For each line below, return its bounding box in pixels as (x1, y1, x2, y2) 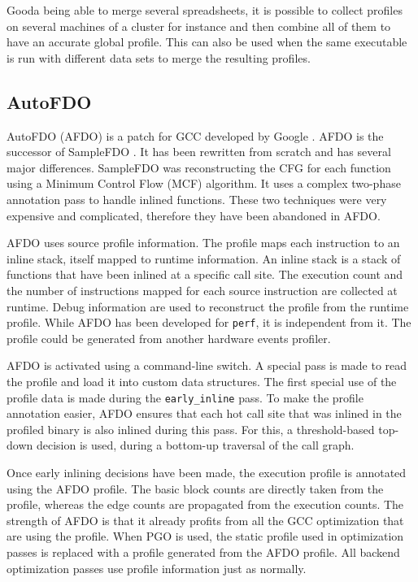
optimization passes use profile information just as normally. (7, 559, 307, 576)
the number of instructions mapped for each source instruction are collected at (7, 281, 398, 298)
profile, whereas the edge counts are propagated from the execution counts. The (7, 496, 404, 513)
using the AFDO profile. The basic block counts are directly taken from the (7, 480, 384, 497)
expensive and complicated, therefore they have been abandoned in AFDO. (7, 206, 381, 224)
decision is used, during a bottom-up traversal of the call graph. (36, 436, 355, 454)
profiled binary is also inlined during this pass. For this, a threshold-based (7, 420, 375, 437)
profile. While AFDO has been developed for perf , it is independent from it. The (7, 314, 411, 331)
